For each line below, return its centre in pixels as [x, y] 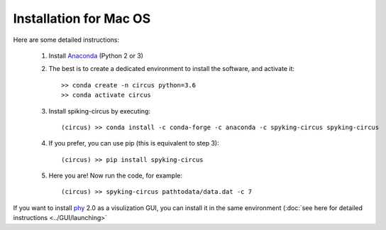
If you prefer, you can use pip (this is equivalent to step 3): [134, 143]
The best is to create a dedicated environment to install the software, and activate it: [171, 69]
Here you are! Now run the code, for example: [115, 176]
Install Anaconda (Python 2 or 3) [96, 55]
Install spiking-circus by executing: [99, 111]
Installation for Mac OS [82, 18]
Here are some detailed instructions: [66, 40]
